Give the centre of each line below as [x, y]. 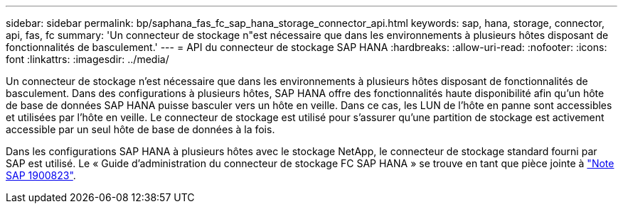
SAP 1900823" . [41, 175]
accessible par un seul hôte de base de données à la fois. [140, 129]
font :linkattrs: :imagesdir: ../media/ [87, 59]
